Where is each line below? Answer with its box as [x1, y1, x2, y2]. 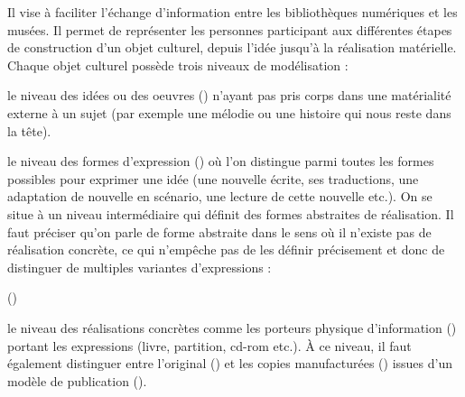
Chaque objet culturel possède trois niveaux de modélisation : [7, 55, 349, 74]
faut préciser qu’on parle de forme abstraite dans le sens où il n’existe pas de [7, 222, 432, 241]
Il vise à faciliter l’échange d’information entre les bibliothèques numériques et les [7, 3, 458, 21]
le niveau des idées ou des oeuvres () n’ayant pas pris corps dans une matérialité [7, 86, 451, 105]
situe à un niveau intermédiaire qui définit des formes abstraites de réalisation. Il [7, 204, 454, 223]
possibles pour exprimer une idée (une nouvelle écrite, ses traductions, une [7, 169, 419, 188]
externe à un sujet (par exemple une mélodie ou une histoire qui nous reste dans [7, 103, 451, 122]
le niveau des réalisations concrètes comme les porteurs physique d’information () [7, 318, 457, 337]
